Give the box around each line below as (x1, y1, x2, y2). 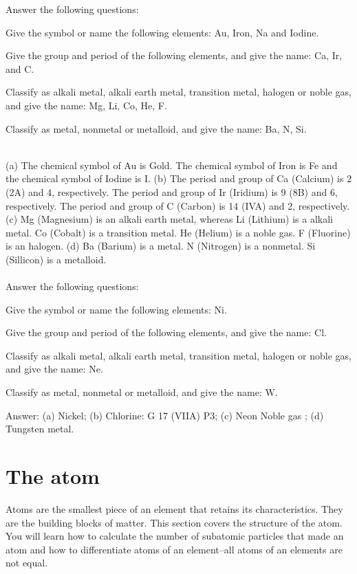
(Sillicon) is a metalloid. (6, 252, 107, 266)
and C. (6, 61, 34, 76)
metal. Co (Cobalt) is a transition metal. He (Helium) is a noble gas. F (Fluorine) (6, 225, 351, 239)
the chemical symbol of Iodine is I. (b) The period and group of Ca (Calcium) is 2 (6, 171, 352, 186)
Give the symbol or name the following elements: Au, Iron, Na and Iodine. (6, 25, 319, 39)
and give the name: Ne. (6, 362, 103, 376)
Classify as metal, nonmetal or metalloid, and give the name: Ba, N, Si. (6, 121, 307, 135)
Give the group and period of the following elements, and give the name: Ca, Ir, (6, 48, 343, 63)
